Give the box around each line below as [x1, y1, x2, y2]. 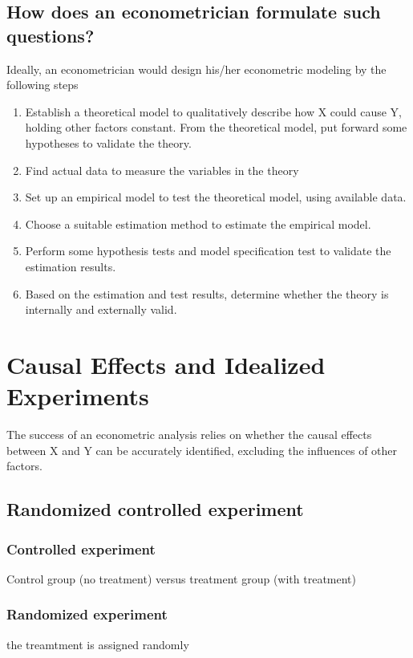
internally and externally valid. [25, 301, 177, 318]
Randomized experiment [6, 604, 168, 624]
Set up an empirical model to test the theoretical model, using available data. [25, 189, 407, 205]
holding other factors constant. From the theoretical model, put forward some [25, 119, 407, 136]
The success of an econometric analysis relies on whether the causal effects [6, 426, 372, 443]
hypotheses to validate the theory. [25, 134, 192, 151]
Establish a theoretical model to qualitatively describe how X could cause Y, [25, 103, 402, 120]
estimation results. [25, 258, 116, 274]
